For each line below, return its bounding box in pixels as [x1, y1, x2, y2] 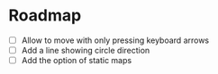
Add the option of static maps [21, 55, 132, 66]
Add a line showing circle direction [21, 45, 150, 55]
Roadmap [8, 5, 82, 26]
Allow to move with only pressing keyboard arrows [21, 35, 210, 45]
